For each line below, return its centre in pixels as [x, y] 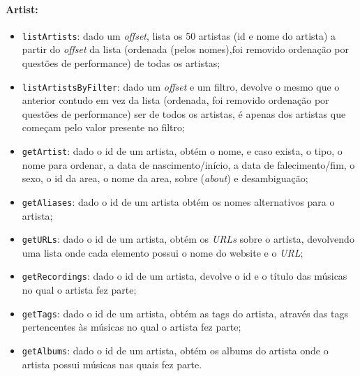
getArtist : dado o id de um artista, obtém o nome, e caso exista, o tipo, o [182, 151]
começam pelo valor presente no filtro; [103, 127]
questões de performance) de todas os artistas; [121, 63]
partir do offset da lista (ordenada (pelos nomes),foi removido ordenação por [186, 49]
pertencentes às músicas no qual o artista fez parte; [132, 327]
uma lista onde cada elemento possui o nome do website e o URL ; [163, 252]
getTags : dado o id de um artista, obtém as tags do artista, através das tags [185, 313]
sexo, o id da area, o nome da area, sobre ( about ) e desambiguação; [165, 178]
